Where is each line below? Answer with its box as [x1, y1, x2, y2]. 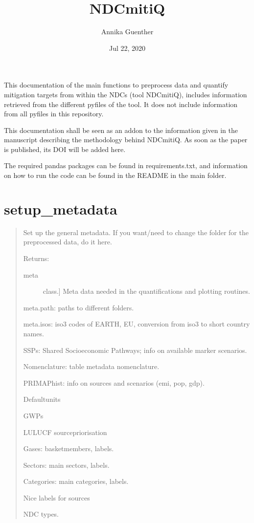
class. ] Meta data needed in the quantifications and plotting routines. [43, 286, 250, 296]
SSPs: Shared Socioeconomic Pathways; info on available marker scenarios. [23, 345, 247, 355]
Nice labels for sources [23, 492, 90, 502]
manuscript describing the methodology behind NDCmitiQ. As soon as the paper [4, 134, 248, 145]
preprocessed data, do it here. [23, 237, 112, 247]
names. [23, 328, 44, 338]
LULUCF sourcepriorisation [23, 427, 107, 437]
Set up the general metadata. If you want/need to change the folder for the [23, 227, 249, 237]
